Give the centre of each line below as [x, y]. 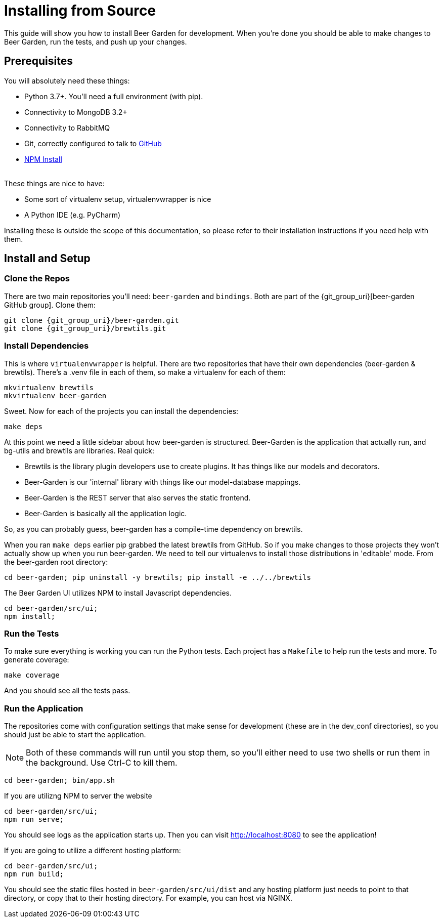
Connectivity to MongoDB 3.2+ [76, 112]
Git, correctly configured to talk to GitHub [93, 143]
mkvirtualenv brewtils [49, 387]
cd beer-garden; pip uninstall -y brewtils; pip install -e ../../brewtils [158, 577]
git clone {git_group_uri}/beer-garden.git [92, 320]
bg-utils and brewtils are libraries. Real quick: [79, 450]
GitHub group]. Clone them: [50, 305]
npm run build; [34, 874]
